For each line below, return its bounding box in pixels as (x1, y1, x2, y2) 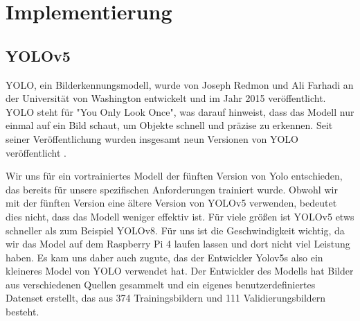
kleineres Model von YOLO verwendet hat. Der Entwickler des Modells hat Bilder (6, 263, 354, 278)
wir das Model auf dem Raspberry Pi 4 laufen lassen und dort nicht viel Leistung (6, 236, 350, 251)
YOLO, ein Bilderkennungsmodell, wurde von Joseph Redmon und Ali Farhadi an (6, 77, 354, 92)
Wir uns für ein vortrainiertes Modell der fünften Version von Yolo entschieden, (6, 168, 343, 183)
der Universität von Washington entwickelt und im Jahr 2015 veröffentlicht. (6, 91, 326, 105)
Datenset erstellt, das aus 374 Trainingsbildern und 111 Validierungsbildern (6, 290, 326, 305)
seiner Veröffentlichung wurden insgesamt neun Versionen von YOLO (6, 131, 298, 146)
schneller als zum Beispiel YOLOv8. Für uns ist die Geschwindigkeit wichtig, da (6, 223, 345, 237)
